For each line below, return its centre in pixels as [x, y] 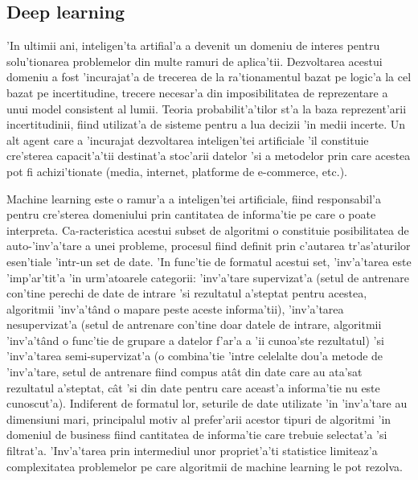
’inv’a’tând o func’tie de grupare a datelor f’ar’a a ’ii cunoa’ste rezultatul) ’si [195, 340]
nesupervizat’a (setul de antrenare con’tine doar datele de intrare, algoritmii [194, 324]
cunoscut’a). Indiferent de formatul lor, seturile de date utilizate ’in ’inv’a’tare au [207, 403]
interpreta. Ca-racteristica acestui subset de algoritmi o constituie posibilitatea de [208, 230]
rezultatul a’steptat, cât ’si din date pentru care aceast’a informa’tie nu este [193, 387]
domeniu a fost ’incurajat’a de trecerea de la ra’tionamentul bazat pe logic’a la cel [209, 77]
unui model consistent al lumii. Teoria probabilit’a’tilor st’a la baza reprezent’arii [207, 108]
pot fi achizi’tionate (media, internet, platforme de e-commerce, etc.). [177, 171]
